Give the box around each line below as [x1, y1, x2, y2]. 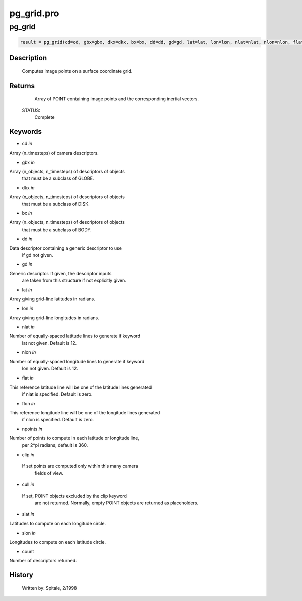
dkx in [22, 184, 35, 191]
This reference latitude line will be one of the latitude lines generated [9, 384, 152, 390]
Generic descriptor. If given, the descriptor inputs [9, 270, 112, 276]
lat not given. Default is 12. [22, 340, 77, 346]
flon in [22, 400, 35, 406]
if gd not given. [22, 252, 53, 258]
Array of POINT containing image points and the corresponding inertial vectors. [34, 96, 199, 102]
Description [9, 54, 47, 62]
